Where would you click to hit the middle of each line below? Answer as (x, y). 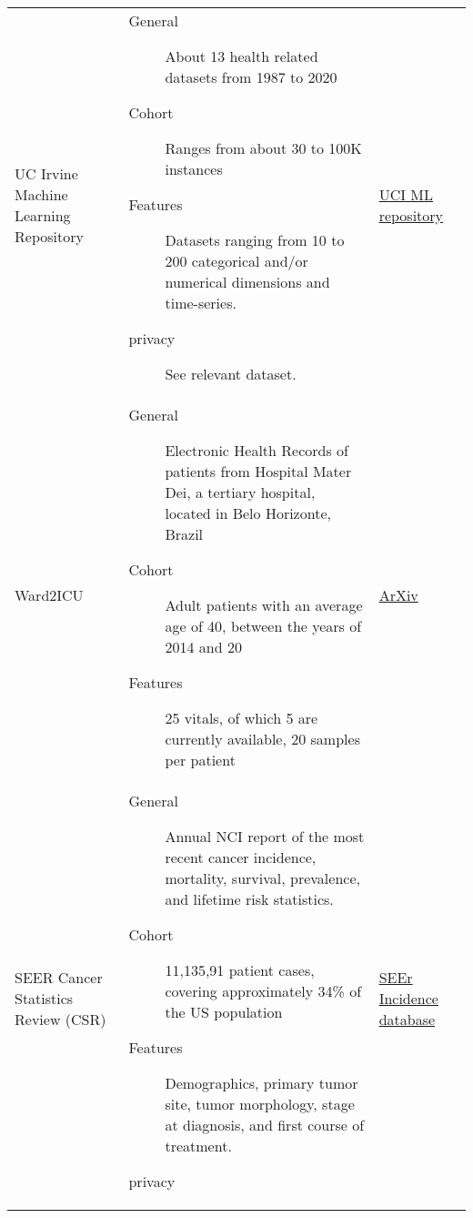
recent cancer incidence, (241, 857)
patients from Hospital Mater (258, 471)
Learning (43, 215)
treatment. (198, 1146)
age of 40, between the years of (263, 626)
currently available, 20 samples (262, 739)
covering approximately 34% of (263, 991)
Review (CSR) (60, 1019)
